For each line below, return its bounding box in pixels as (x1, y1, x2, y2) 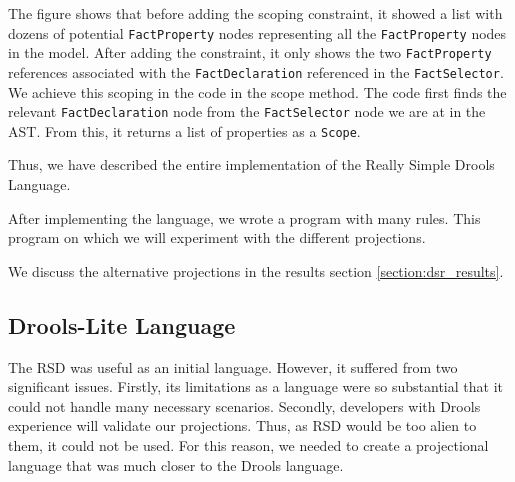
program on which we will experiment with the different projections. (8, 227, 426, 248)
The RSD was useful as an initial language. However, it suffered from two (8, 356, 458, 377)
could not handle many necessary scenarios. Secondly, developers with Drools (8, 395, 481, 416)
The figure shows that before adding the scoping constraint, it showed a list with (8, 3, 503, 23)
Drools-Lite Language (8, 309, 236, 340)
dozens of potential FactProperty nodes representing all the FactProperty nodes (8, 22, 507, 43)
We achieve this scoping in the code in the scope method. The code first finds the (8, 81, 507, 102)
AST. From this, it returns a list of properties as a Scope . (8, 120, 361, 141)
